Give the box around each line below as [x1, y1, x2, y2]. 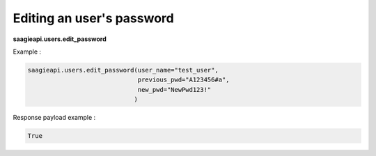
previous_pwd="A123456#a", [137, 76, 230, 84]
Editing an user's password [13, 10, 174, 26]
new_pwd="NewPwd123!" [137, 86, 212, 93]
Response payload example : [13, 114, 96, 122]
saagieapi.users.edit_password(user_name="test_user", [27, 66, 219, 74]
